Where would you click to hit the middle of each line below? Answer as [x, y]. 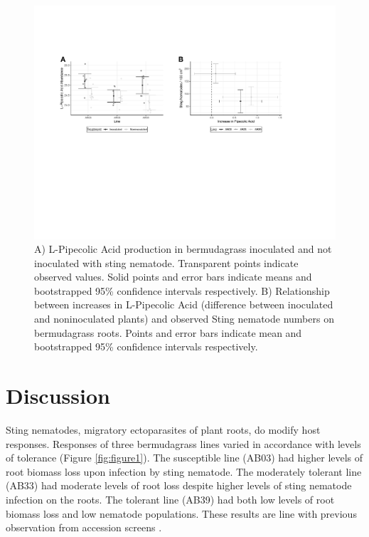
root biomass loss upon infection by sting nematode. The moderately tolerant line [184, 471]
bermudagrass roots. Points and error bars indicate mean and [168, 332]
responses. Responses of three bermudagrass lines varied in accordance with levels [183, 443]
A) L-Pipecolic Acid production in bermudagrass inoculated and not [183, 249]
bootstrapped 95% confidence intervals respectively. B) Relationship [182, 290]
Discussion [58, 396]
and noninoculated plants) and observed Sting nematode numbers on [184, 319]
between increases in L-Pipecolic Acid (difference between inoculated [184, 304]
